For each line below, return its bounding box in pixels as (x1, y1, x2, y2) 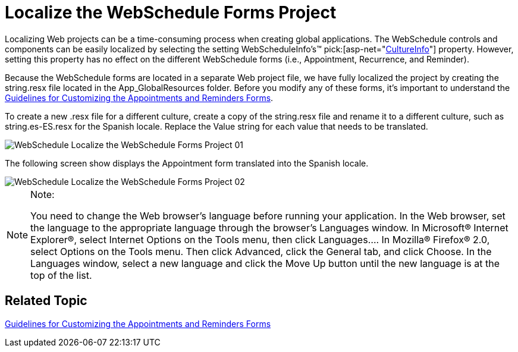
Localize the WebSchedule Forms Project (5, 2, 337, 23)
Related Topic (5, 293, 87, 309)
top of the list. (30, 269, 92, 281)
